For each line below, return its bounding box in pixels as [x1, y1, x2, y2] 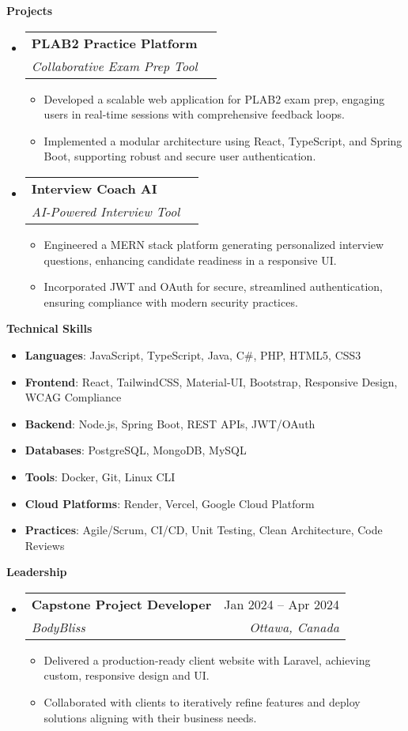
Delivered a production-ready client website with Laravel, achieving [43, 651, 371, 668]
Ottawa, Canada [249, 617, 339, 636]
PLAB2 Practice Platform [31, 33, 198, 52]
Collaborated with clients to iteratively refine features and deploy [43, 694, 361, 710]
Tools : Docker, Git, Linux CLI [25, 468, 176, 484]
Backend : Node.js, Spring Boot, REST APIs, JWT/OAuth [25, 415, 315, 431]
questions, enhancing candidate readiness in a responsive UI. [43, 251, 337, 268]
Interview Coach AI [31, 179, 157, 198]
